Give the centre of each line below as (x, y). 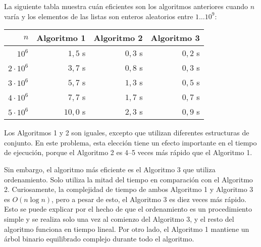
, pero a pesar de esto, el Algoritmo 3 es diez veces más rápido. (149, 199)
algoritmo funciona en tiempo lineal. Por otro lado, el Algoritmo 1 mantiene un (127, 229)
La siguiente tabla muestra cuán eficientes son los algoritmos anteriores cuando (126, 6)
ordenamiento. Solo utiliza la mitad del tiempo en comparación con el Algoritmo (128, 179)
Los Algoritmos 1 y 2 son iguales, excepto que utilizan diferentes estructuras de (127, 133)
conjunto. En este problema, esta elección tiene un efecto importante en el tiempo (130, 142)
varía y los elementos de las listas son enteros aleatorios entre (99, 16)
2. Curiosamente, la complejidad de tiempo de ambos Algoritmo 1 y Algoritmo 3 (129, 189)
